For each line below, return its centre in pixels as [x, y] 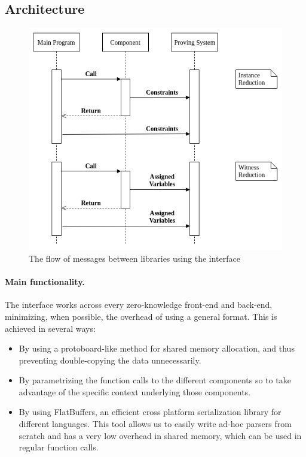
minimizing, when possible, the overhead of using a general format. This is [141, 316]
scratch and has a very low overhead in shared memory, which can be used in [160, 435]
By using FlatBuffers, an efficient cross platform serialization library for [150, 412]
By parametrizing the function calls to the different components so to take [155, 380]
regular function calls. [59, 447]
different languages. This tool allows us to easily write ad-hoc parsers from [155, 424]
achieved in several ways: [50, 328]
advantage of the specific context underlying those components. [135, 391]
